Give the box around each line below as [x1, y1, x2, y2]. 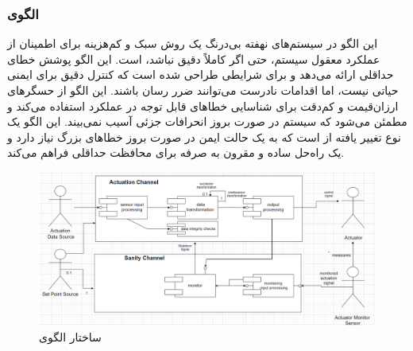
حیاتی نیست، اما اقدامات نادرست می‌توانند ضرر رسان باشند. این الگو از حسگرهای [7, 82, 399, 98]
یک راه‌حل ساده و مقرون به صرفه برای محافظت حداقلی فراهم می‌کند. [7, 144, 345, 161]
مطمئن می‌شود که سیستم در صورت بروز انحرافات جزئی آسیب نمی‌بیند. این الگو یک [7, 113, 407, 130]
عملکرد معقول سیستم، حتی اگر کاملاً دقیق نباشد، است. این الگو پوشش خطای [7, 50, 380, 67]
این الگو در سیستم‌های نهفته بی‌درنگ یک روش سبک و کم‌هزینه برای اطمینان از [7, 35, 378, 52]
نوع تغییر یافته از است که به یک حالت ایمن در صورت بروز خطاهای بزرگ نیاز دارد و [7, 128, 401, 145]
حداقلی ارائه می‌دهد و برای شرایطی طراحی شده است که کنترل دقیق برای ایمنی [7, 66, 394, 83]
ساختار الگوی [39, 328, 102, 345]
